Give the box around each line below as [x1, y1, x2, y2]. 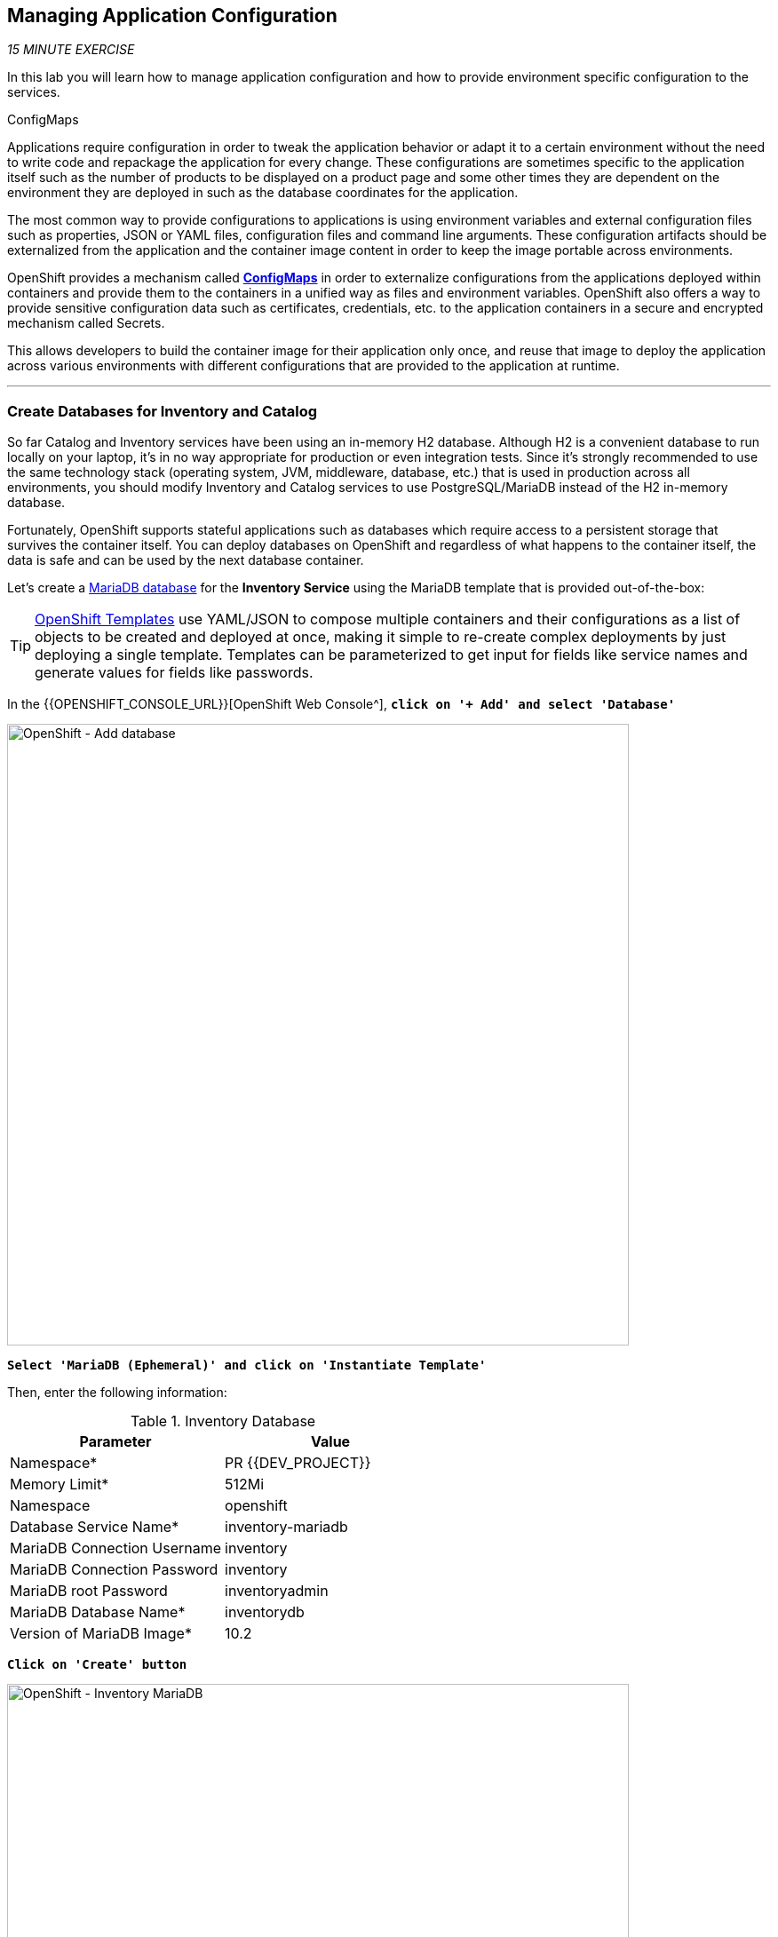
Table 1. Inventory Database [130, 1412, 316, 1431]
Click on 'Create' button [7, 1657, 187, 1672]
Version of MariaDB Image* [10, 1624, 192, 1643]
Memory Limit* [10, 1475, 109, 1494]
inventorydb [225, 1603, 305, 1622]
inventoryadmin [225, 1582, 329, 1600]
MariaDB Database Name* [10, 1603, 186, 1622]
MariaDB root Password [10, 1582, 168, 1600]
